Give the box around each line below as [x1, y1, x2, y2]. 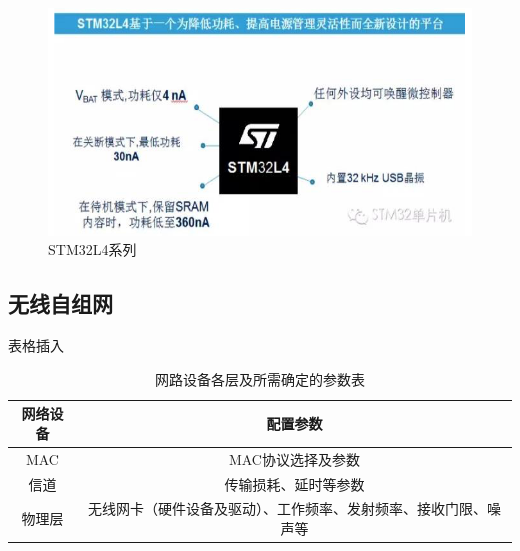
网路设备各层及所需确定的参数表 [155, 368, 365, 389]
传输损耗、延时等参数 [224, 473, 365, 494]
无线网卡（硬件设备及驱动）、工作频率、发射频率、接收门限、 [87, 498, 487, 519]
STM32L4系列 [48, 239, 137, 260]
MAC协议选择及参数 [228, 448, 360, 469]
